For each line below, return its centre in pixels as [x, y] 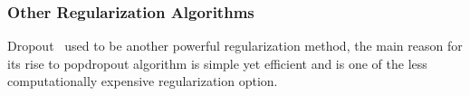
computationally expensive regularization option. [143, 81]
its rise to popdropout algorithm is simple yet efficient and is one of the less [217, 63]
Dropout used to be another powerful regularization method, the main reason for [235, 46]
